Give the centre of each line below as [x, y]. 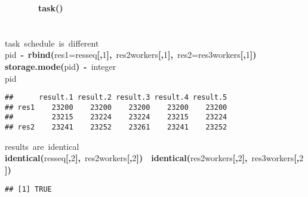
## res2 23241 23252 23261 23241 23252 [116, 127]
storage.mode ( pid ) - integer [61, 66]
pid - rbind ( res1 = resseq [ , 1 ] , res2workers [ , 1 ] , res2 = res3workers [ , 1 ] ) [131, 55]
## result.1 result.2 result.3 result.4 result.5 [116, 98]
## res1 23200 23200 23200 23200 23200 [116, 107]
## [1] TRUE [28, 189]
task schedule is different [52, 43]
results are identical [42, 146]
